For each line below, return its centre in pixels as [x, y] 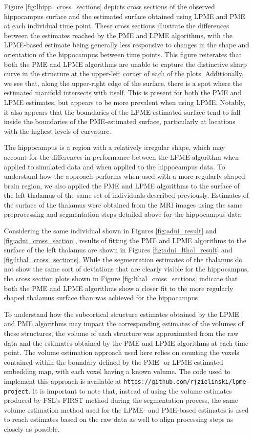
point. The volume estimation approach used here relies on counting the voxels [122, 352]
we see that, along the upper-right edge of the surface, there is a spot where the [123, 83]
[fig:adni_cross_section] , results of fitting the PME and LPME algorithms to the [125, 240]
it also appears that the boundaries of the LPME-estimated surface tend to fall [122, 112]
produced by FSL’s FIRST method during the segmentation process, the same [121, 400]
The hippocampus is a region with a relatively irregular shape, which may [115, 147]
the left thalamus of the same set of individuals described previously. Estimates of [126, 195]
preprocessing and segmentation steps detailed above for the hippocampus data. [124, 214]
